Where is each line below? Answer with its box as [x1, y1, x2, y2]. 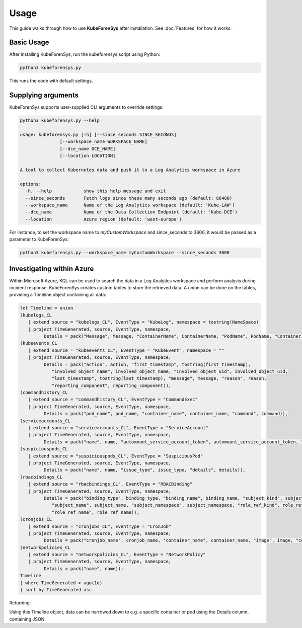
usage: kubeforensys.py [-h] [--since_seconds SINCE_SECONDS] [20, 132, 177, 138]
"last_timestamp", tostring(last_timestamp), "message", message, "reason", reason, [51, 375, 267, 381]
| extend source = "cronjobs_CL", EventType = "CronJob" [28, 523, 172, 529]
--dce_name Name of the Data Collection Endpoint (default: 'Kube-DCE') [25, 209, 238, 215]
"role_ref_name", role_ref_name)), [51, 509, 139, 515]
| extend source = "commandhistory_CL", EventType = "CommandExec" [28, 397, 198, 403]
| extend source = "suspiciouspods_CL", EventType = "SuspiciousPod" [28, 453, 203, 459]
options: [20, 181, 42, 187]
